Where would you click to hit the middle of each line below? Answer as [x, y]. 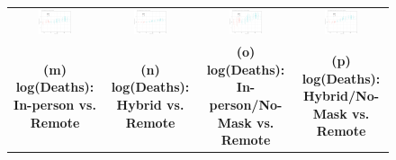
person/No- [246, 104]
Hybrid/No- [341, 96]
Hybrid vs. [150, 104]
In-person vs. [55, 104]
